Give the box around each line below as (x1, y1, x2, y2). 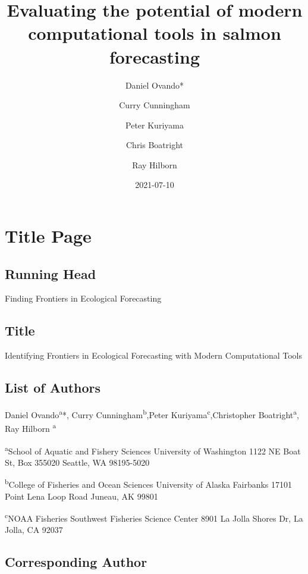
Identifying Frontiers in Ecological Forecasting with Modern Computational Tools (5, 349, 302, 362)
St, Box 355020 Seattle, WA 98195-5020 (5, 456, 150, 468)
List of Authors (5, 378, 101, 397)
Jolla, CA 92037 (5, 523, 63, 536)
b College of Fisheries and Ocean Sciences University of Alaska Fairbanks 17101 (5, 476, 293, 491)
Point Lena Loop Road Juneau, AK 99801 (5, 490, 158, 502)
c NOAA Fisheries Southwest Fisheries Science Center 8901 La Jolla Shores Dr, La (5, 510, 303, 524)
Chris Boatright (125, 139, 184, 151)
